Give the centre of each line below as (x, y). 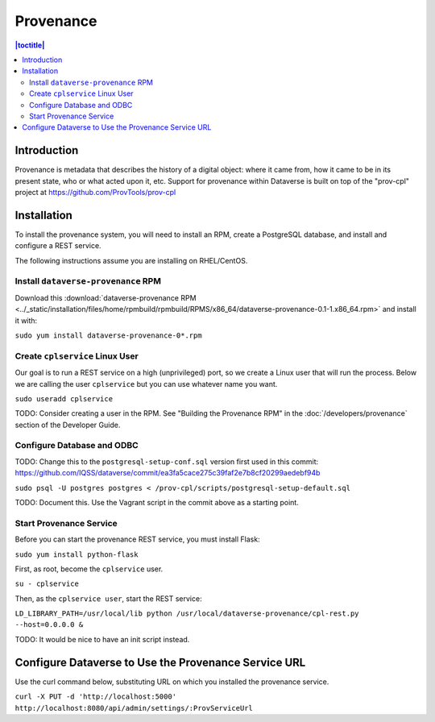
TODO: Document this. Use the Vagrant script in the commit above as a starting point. (157, 502)
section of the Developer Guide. (68, 425)
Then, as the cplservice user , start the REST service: (108, 598)
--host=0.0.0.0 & (49, 625)
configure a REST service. (58, 246)
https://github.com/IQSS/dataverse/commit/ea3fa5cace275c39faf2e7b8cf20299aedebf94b (168, 473)
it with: (26, 320)
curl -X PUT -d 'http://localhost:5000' (96, 697)
